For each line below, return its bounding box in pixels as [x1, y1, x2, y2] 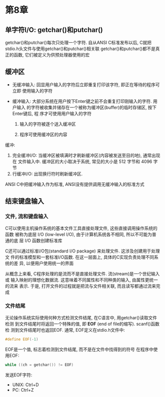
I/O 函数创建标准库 [24, 237, 63, 244]
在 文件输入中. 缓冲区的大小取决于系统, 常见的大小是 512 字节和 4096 [12, 158, 153, 164]
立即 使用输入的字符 [12, 88, 53, 93]
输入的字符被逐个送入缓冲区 [19, 121, 76, 127]
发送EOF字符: [5, 372, 33, 378]
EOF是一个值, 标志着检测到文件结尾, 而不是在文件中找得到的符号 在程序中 [5, 346, 154, 352]
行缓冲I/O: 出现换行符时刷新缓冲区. [12, 171, 83, 177]
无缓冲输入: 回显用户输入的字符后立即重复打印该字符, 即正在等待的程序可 [12, 82, 160, 88]
